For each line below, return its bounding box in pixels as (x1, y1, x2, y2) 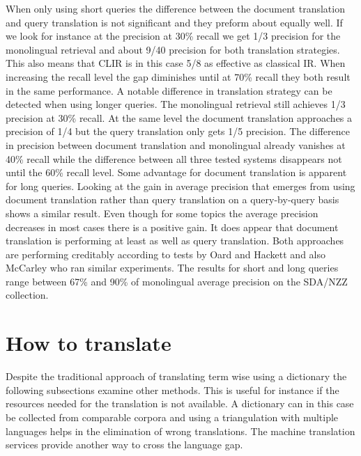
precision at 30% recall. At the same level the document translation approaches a (6, 110, 353, 125)
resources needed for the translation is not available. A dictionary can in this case (6, 396, 354, 411)
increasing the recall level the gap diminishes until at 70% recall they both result (6, 69, 351, 84)
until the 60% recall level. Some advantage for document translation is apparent (6, 165, 347, 180)
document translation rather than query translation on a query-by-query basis (6, 192, 339, 207)
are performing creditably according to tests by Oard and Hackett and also (6, 246, 325, 261)
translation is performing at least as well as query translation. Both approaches (6, 233, 344, 248)
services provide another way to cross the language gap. (6, 437, 243, 452)
